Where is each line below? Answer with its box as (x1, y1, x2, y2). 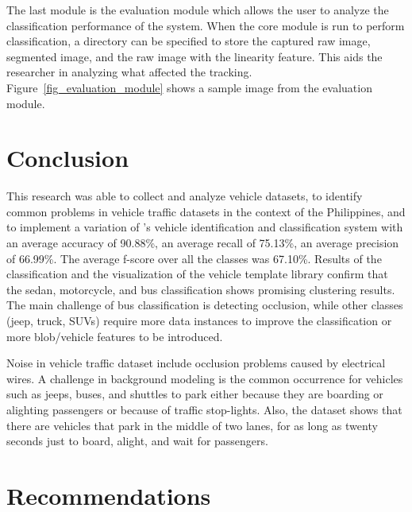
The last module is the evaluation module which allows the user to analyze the (6, 2, 389, 17)
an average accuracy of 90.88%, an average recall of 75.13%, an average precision (6, 235, 399, 251)
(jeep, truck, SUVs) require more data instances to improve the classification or (6, 312, 392, 329)
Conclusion (6, 142, 129, 174)
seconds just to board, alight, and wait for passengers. (6, 432, 268, 449)
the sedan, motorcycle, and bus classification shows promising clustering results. (6, 281, 395, 297)
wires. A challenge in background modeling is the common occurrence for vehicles (6, 370, 403, 386)
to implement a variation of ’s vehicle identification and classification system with (6, 219, 403, 235)
